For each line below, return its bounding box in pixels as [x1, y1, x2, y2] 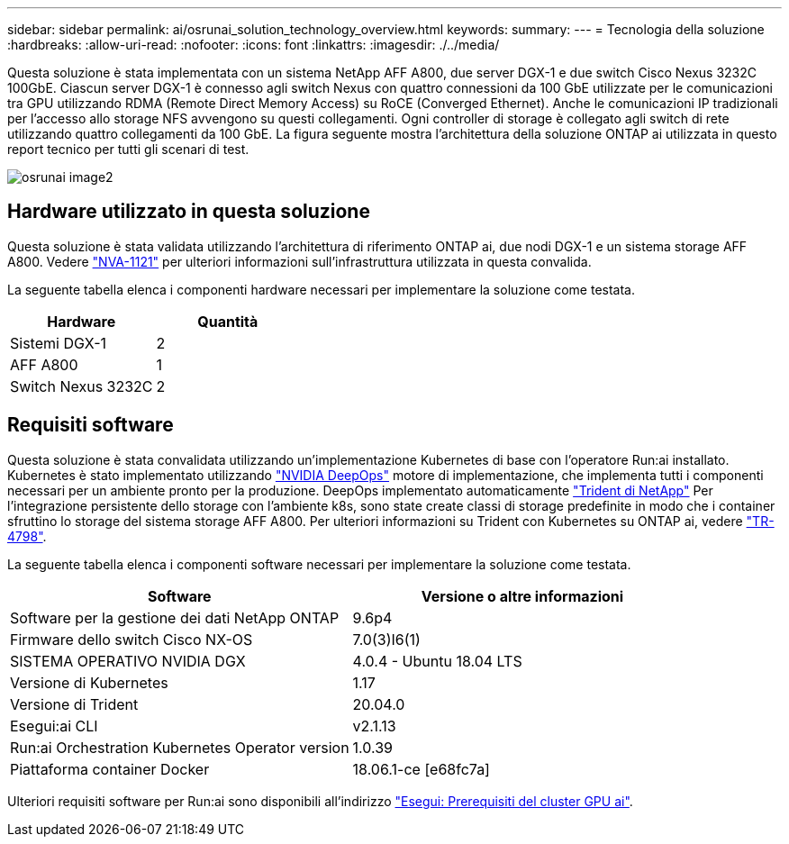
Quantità [197, 312, 258, 331]
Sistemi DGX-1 [10, 333, 107, 352]
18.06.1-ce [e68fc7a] [352, 759, 490, 778]
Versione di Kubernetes [10, 673, 168, 692]
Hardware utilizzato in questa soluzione [7, 200, 370, 223]
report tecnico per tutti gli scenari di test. [7, 141, 249, 157]
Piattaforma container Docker [10, 759, 210, 778]
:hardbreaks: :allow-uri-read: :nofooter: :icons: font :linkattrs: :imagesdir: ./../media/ [7, 37, 500, 52]
